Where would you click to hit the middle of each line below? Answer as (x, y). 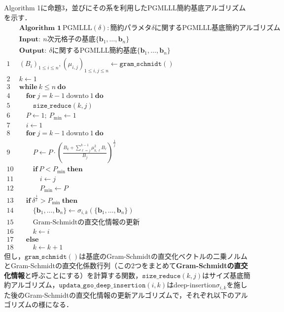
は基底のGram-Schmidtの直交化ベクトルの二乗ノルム (163, 256)
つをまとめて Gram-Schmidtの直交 (191, 265)
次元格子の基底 (71, 40)
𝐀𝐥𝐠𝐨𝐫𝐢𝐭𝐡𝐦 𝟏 (40, 28)
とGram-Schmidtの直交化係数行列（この (68, 265)
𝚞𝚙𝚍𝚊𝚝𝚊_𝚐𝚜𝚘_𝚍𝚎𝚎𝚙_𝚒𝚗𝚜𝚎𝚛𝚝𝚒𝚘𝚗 (102, 286)
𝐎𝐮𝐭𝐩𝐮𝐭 (32, 51)
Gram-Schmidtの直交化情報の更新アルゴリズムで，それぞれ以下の (129, 295)
